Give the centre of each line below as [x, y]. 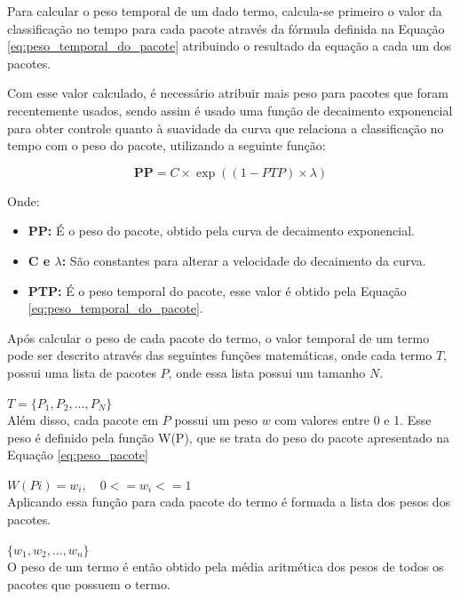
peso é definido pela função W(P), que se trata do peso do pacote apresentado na [228, 437]
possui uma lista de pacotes [82, 372]
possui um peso [216, 420]
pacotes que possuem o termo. [89, 583]
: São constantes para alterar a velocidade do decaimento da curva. [244, 260]
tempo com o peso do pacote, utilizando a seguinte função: [167, 145]
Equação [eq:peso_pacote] [78, 455]
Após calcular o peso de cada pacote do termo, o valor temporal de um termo [218, 337]
